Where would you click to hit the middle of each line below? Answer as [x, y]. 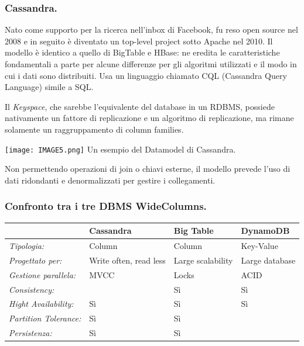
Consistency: [32, 289]
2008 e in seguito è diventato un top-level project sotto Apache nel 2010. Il [139, 41]
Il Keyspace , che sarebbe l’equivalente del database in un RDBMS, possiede [140, 106]
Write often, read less [127, 260]
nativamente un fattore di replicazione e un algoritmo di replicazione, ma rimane [149, 118]
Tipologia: [27, 245]
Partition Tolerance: [45, 318]
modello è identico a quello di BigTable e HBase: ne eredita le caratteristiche [142, 52]
